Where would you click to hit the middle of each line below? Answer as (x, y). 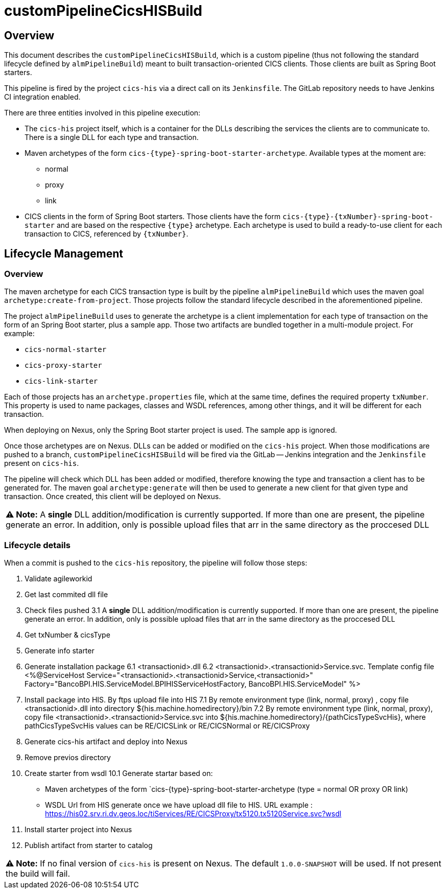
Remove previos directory (68, 758)
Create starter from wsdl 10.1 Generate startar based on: (119, 773)
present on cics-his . (42, 463)
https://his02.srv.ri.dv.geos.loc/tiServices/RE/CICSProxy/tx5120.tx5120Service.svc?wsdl (193, 814)
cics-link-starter (61, 381)
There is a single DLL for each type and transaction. (112, 137)
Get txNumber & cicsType (67, 635)
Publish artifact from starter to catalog (89, 845)
